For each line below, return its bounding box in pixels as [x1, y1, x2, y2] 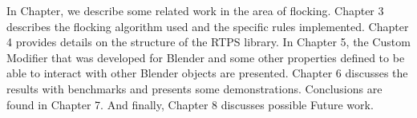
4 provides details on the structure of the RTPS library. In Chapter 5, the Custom [6, 33, 411, 50]
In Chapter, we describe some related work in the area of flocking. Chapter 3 [6, 2, 384, 18]
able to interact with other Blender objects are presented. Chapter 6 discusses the [6, 65, 408, 81]
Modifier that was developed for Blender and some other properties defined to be [6, 49, 405, 65]
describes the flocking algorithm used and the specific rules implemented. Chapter [6, 18, 409, 34]
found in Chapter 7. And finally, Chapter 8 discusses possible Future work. [6, 96, 374, 112]
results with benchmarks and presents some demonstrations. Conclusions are [6, 80, 383, 96]
